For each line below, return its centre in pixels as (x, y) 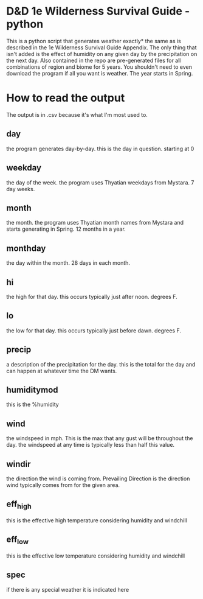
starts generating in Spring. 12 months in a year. (66, 229)
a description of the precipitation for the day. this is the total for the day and (101, 364)
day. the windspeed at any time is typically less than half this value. (91, 445)
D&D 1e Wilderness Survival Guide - (98, 11)
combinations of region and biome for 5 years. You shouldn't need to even (99, 67)
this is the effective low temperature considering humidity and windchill (96, 556)
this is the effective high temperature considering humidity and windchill (97, 520)
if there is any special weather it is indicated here (68, 589)
